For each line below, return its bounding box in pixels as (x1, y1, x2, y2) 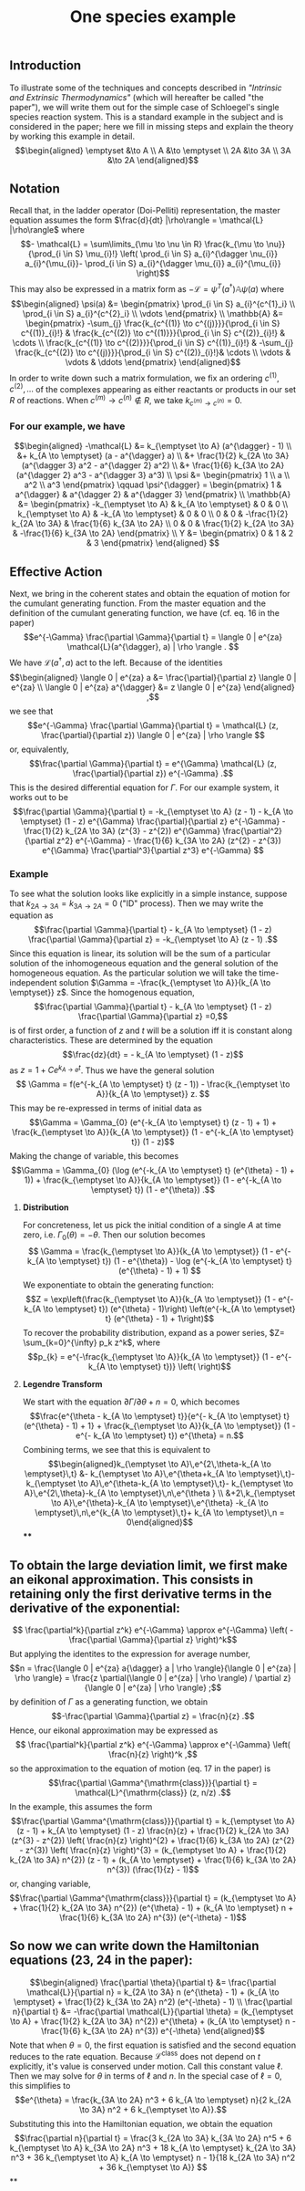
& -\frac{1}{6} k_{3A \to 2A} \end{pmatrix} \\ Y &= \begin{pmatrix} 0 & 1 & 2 (12, 527, 294, 539)
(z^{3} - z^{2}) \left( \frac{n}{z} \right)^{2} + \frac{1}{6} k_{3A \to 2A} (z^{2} (10, 1834, 296, 1845)
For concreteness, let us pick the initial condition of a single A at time (22, 1220, 282, 1231)
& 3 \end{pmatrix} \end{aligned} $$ (86, 537, 220, 548)
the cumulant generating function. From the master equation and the (9, 598, 267, 609)
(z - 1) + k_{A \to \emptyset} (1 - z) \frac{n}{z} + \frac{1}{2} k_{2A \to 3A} (16, 1825, 290, 1836)
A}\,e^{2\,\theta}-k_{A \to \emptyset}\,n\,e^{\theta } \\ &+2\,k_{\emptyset (24, 1487, 296, 1498)
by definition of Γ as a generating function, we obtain (9, 1695, 208, 1707)
